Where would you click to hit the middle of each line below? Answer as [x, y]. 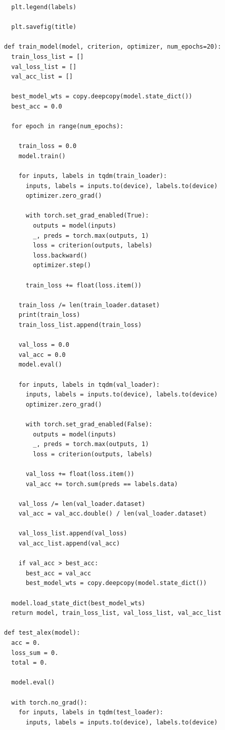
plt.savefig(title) [44, 27]
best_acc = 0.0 [37, 106]
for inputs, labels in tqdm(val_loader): [89, 385]
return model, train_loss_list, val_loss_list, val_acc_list [116, 613]
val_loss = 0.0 [44, 345]
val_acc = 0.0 [42, 355]
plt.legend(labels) [44, 7]
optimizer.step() [62, 265]
